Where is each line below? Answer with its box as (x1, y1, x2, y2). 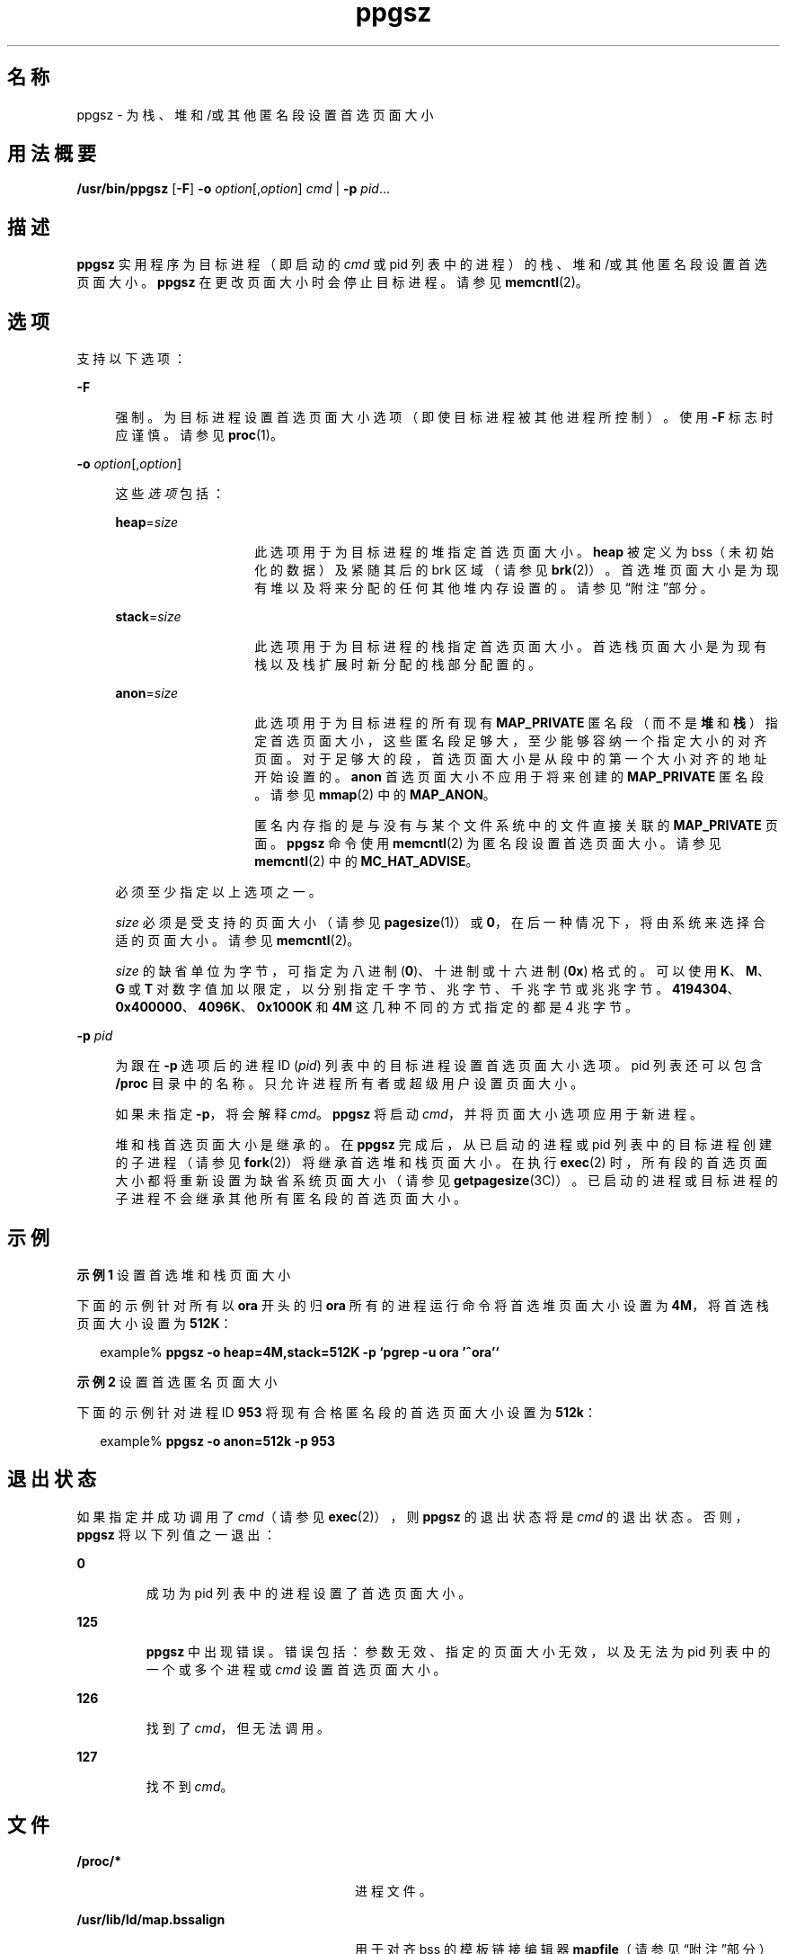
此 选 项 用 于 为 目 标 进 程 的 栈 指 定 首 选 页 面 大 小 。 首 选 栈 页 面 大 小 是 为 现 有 (254, 638, 767, 655)
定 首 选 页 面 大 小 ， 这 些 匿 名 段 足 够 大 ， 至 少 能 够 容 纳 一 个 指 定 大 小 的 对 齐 (254, 733, 767, 749)
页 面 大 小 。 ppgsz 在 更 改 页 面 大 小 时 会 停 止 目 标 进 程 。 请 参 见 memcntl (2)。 (76, 274, 588, 290)
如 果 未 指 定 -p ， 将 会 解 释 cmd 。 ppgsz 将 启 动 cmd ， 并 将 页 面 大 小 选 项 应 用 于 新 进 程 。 (115, 1106, 703, 1122)
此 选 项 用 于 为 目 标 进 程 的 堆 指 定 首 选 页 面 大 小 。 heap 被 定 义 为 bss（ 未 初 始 (254, 544, 774, 560)
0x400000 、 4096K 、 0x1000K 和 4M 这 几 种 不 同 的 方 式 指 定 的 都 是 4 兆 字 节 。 (115, 999, 638, 1015)
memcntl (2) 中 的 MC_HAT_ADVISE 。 (254, 853, 479, 870)
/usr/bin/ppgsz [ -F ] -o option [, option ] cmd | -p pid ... (76, 181, 391, 197)
